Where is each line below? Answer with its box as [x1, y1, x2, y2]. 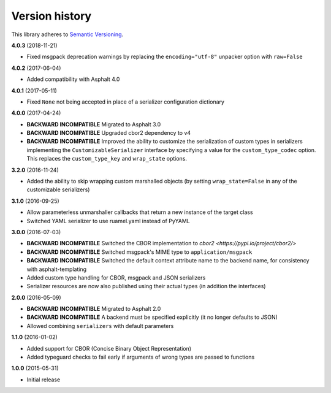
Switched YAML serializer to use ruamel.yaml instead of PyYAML [26, 217, 190, 224]
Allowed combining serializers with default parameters [26, 322, 174, 329]
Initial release [26, 376, 61, 383]
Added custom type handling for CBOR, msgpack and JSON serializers [26, 273, 206, 281]
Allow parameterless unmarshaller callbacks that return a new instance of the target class [26, 208, 254, 216]
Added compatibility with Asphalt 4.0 [26, 75, 120, 83]
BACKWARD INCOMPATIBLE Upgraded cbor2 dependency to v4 [26, 129, 191, 137]
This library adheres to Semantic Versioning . [11, 31, 124, 38]
